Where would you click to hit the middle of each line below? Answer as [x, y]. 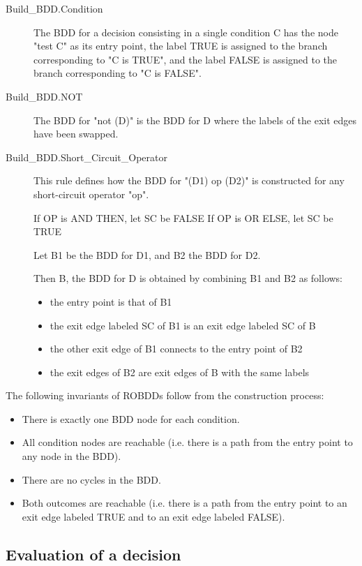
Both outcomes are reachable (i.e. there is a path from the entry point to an [184, 503]
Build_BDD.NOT [44, 96]
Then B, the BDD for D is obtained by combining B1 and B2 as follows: [188, 278]
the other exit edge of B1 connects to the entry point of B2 [176, 349]
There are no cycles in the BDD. [91, 479]
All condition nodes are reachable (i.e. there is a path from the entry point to [187, 442]
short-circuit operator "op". [91, 194]
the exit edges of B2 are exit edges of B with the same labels [180, 372]
